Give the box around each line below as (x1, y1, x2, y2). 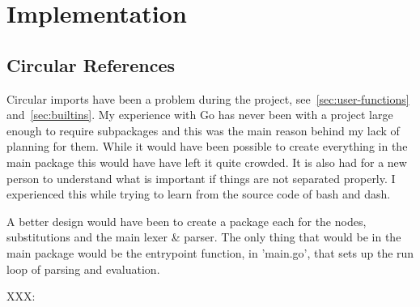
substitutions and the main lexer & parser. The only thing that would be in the (6, 228, 401, 245)
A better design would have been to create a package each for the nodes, (6, 212, 367, 229)
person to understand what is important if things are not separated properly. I (6, 169, 396, 186)
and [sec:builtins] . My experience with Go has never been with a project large (6, 106, 393, 123)
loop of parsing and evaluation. (6, 260, 160, 277)
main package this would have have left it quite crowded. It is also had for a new (6, 153, 407, 170)
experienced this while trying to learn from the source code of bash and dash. (6, 185, 391, 203)
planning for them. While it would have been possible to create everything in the (6, 138, 408, 155)
